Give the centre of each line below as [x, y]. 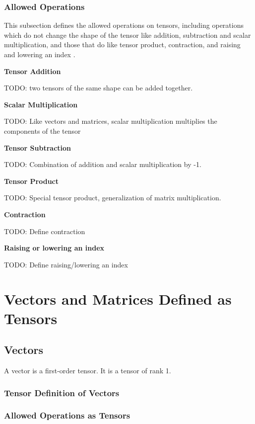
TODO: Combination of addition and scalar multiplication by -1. [103, 164]
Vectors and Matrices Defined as [118, 298]
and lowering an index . [40, 54]
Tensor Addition [32, 71]
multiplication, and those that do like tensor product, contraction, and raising [122, 44]
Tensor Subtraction [38, 147]
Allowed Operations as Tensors [67, 415]
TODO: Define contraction [45, 231]
